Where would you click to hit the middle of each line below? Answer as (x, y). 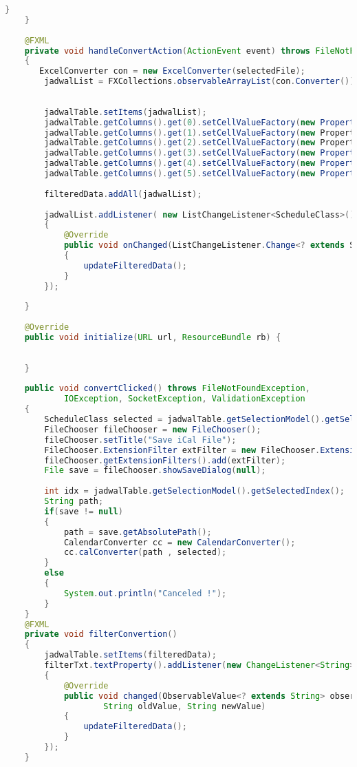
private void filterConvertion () (101, 634)
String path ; (74, 501)
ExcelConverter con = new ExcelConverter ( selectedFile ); (172, 71)
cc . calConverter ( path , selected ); (145, 553)
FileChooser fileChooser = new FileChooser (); (153, 429)
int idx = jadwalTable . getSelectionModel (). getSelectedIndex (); (195, 491)
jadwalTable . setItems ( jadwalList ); (126, 112)
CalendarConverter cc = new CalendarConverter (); (180, 542)
